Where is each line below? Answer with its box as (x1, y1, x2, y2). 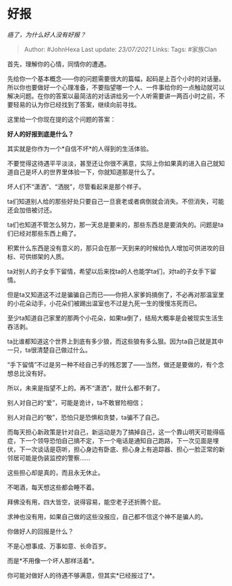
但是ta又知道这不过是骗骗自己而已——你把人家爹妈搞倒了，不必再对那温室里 (7, 290, 224, 299)
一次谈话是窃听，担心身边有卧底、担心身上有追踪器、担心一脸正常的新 (25, 445, 225, 453)
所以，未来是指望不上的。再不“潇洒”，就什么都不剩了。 (7, 384, 164, 392)
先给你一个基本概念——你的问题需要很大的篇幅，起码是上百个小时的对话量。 (7, 74, 225, 83)
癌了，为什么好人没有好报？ (7, 30, 86, 39)
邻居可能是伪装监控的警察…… (7, 453, 91, 462)
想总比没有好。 (7, 369, 50, 377)
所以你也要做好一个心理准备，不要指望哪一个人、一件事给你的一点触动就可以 (7, 83, 225, 91)
